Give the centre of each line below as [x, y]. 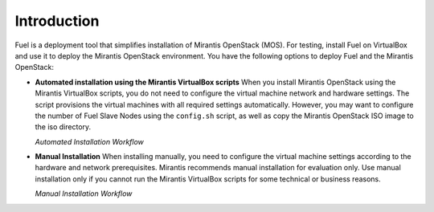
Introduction [57, 21]
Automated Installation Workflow [90, 141]
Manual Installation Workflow [84, 194]
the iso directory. [63, 127]
